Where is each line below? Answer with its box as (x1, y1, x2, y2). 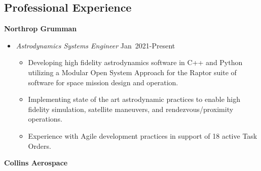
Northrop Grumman (4, 23, 77, 34)
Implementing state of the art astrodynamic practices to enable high (28, 94, 240, 104)
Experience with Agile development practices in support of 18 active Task (28, 130, 257, 141)
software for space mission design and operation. (28, 77, 178, 87)
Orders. (28, 140, 51, 151)
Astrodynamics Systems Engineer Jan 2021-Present (16, 40, 175, 50)
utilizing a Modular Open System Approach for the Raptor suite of (28, 67, 237, 77)
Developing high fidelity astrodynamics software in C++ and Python (28, 57, 243, 68)
